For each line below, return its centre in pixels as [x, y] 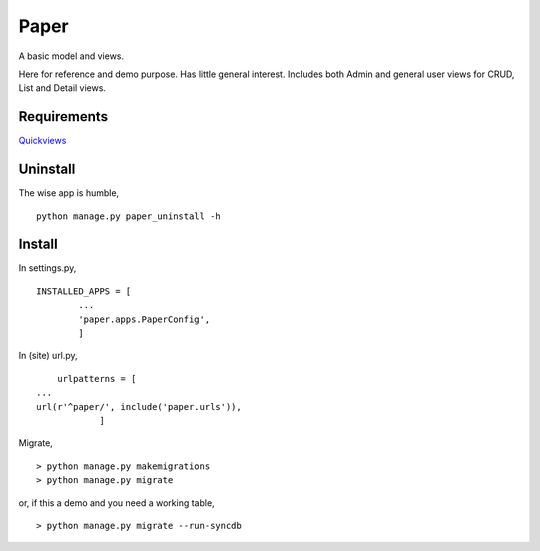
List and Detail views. [62, 88]
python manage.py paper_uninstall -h [129, 216]
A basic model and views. [71, 56]
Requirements [63, 116]
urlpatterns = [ [96, 378]
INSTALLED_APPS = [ [84, 291]
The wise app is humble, [69, 193]
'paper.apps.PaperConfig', [144, 319]
